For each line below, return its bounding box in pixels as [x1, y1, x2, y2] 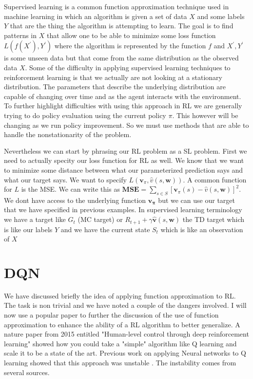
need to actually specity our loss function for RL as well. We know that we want [4, 155, 244, 165]
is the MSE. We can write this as [21, 184, 120, 194]
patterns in [4, 30, 37, 40]
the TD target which [182, 214, 245, 224]
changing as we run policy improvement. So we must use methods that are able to [4, 120, 249, 130]
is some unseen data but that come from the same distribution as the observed [4, 53, 239, 63]
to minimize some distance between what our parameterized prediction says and [4, 164, 243, 175]
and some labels [197, 11, 245, 21]
